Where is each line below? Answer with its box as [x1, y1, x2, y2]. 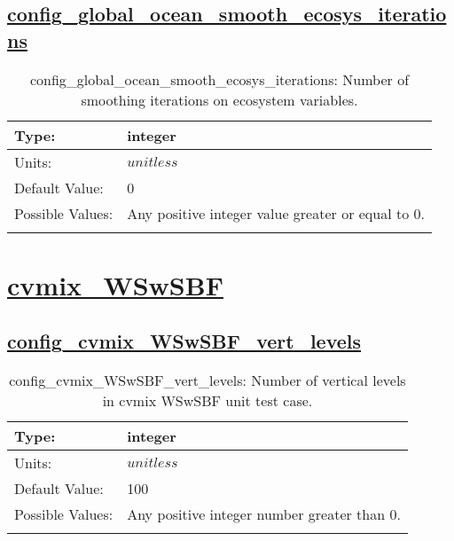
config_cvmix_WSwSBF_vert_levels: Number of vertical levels [9, 370, 406, 391]
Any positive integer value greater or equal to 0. [127, 202, 425, 223]
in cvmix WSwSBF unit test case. [102, 390, 313, 412]
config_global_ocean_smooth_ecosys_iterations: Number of [29, 68, 410, 90]
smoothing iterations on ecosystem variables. [81, 89, 358, 110]
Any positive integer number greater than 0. [127, 504, 401, 525]
